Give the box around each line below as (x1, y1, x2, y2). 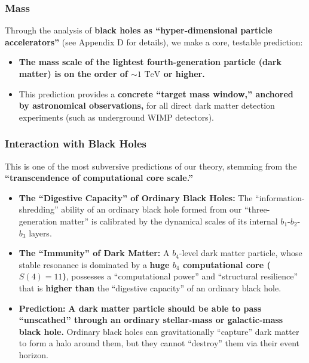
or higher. (163, 67, 205, 79)
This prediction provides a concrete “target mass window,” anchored (19, 87, 293, 100)
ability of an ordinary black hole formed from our (61, 203, 242, 216)
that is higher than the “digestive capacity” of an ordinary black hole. (19, 281, 282, 294)
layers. (29, 226, 52, 239)
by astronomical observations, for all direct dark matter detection (19, 99, 275, 112)
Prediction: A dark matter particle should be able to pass (19, 302, 262, 314)
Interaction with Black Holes (5, 136, 146, 151)
